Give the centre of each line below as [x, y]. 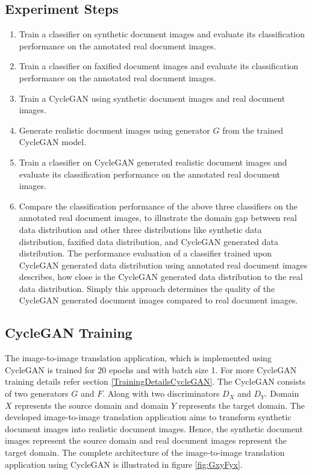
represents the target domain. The [242, 405]
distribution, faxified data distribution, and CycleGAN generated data [149, 241]
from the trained [253, 130]
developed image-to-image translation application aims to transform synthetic [148, 417]
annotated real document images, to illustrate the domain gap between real [158, 218]
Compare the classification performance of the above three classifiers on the [158, 206]
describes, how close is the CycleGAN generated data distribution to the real [161, 277]
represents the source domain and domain [92, 405]
